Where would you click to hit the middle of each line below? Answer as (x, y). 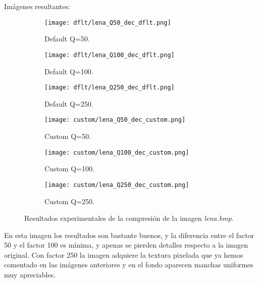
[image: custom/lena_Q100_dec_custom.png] (117, 152)
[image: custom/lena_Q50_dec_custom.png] (115, 120)
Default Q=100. (69, 71)
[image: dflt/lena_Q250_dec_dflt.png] (110, 88)
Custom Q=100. (69, 169)
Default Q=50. (67, 39)
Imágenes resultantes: (37, 6)
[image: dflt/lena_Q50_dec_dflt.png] (108, 22)
